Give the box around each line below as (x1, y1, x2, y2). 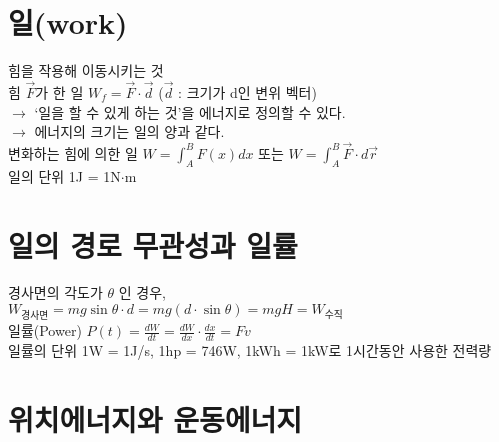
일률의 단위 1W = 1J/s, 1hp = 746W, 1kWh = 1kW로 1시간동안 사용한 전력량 (8, 340, 492, 361)
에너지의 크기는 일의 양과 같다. (34, 121, 225, 142)
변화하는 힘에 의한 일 (8, 142, 138, 163)
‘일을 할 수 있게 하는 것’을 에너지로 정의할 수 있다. (34, 101, 346, 122)
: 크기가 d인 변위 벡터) (178, 81, 317, 102)
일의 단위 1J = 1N (8, 165, 121, 186)
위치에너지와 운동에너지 (8, 398, 303, 439)
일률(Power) (8, 320, 82, 341)
